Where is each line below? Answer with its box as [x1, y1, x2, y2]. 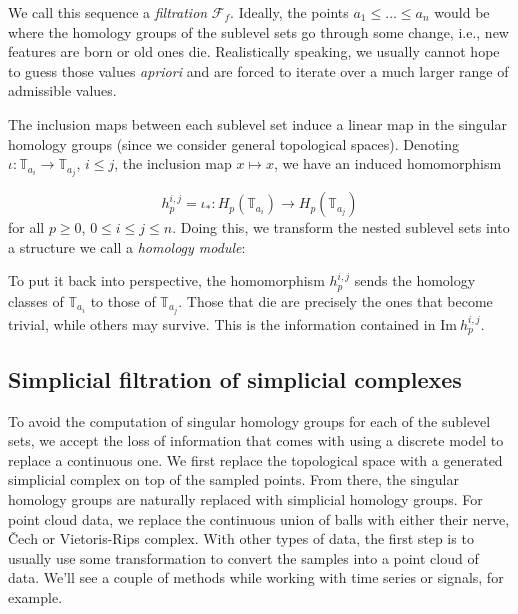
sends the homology [354, 270, 476, 291]
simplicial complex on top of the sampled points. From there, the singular [8, 469, 459, 490]
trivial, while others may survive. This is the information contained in [8, 313, 436, 334]
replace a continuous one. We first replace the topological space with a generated [8, 449, 503, 470]
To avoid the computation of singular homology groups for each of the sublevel [8, 410, 491, 431]
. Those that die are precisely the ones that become [178, 290, 493, 311]
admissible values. [8, 80, 117, 101]
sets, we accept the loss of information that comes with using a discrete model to [8, 430, 504, 451]
